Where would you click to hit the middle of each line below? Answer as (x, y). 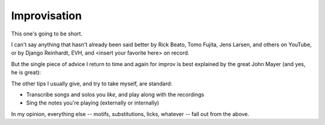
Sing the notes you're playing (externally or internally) (93, 103)
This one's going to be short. (47, 34)
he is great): (26, 73)
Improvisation (47, 16)
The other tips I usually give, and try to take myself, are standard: (92, 84)
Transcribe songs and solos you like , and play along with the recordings (115, 94)
